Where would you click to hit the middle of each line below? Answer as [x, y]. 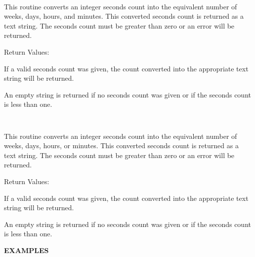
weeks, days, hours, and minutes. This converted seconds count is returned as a [124, 16]
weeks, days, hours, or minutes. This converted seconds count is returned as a [121, 145]
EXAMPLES [26, 250]
